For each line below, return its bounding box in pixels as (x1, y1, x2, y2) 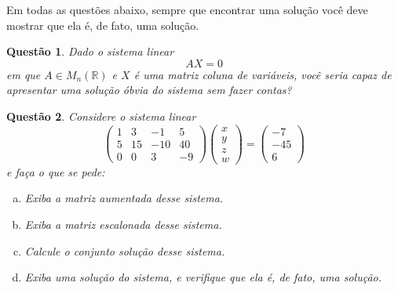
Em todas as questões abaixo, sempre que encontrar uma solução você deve (6, 2, 368, 17)
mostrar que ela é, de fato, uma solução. (6, 16, 199, 33)
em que (6, 66, 41, 82)
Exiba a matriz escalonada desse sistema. (24, 216, 222, 232)
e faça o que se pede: (6, 163, 105, 179)
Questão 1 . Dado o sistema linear (6, 43, 174, 60)
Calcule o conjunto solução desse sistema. (24, 242, 225, 259)
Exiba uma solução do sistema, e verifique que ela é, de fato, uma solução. (24, 269, 382, 285)
